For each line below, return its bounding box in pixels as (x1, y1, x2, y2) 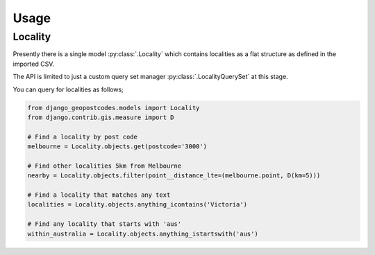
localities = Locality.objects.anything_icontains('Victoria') (27, 201, 248, 209)
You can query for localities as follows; (12, 85, 124, 94)
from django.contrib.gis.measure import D (27, 113, 174, 121)
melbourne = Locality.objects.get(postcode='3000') (27, 143, 208, 150)
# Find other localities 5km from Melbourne (27, 161, 182, 170)
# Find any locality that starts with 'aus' (27, 220, 182, 228)
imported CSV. (12, 60, 55, 68)
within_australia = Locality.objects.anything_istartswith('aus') (27, 229, 258, 238)
